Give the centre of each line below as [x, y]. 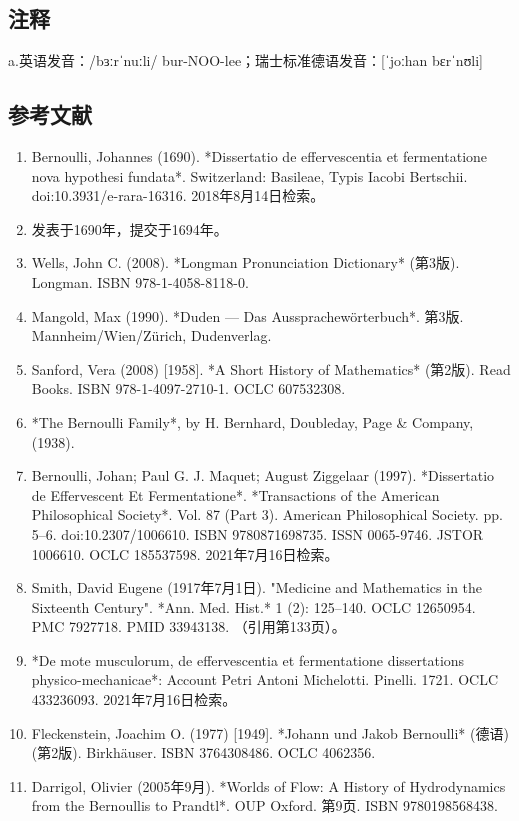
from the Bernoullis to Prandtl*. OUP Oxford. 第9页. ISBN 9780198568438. [264, 805]
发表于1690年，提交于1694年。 [129, 228]
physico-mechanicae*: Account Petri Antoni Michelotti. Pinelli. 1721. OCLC [264, 679]
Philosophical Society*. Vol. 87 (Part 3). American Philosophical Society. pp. [267, 514]
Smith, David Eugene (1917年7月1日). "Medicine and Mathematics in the [257, 587]
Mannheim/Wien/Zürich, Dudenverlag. [151, 335]
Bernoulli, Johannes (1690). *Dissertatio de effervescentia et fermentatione [259, 156]
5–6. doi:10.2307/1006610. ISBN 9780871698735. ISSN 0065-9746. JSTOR [257, 533]
